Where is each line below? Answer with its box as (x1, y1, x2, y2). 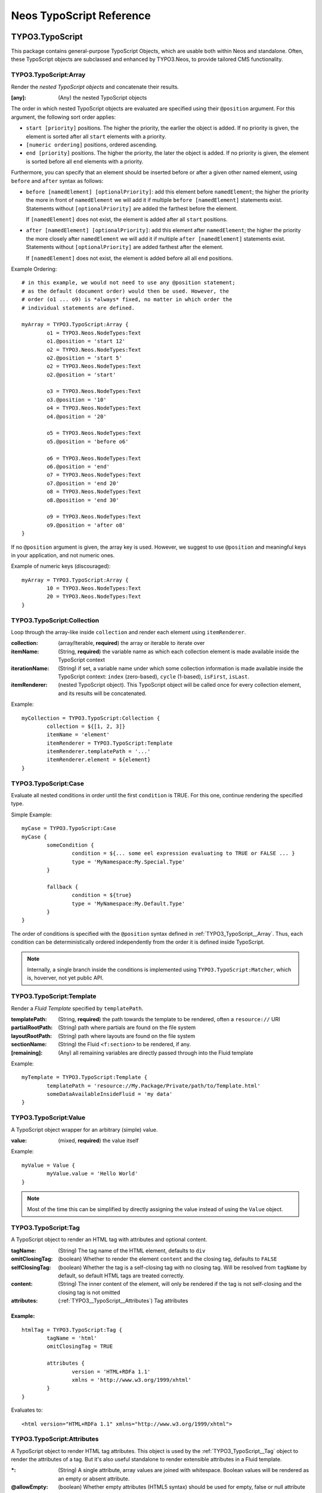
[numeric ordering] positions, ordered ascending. (26, 141, 157, 148)
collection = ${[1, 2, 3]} (47, 723, 126, 730)
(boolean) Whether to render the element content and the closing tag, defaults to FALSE (58, 1255, 277, 1262)
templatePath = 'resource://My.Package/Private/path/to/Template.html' (47, 1082, 261, 1089)
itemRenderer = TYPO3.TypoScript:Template (47, 739, 173, 746)
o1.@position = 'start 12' (47, 338, 126, 345)
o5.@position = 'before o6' (47, 438, 129, 445)
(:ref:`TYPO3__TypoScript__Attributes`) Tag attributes (58, 1297, 188, 1304)
